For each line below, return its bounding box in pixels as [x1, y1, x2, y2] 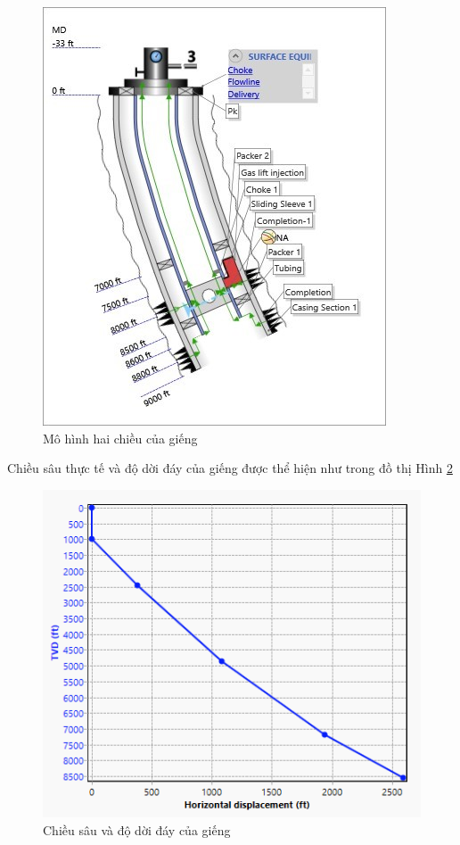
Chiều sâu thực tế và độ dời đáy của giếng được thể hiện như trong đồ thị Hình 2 [7, 459, 453, 477]
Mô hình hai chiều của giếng [43, 428, 198, 447]
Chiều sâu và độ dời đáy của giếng [43, 820, 231, 839]
